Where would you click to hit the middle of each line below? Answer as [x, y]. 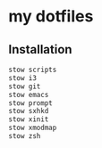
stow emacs [29, 95]
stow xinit [29, 119]
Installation [40, 49]
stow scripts [33, 70]
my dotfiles [51, 16]
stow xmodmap [33, 128]
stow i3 [23, 78]
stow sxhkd [29, 111]
